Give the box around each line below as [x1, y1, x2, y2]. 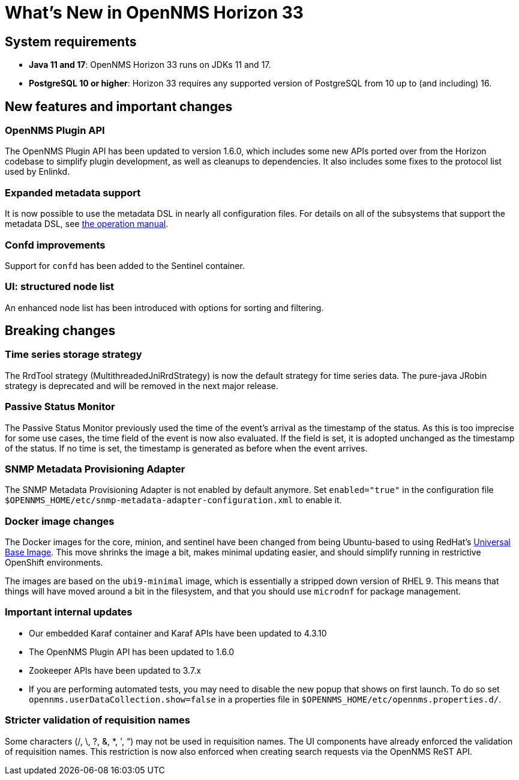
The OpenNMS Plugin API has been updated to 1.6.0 [29, 646, 235, 657]
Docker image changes [5, 515, 115, 527]
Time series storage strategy [5, 348, 142, 361]
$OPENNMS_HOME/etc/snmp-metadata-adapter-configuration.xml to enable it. [5, 495, 342, 506]
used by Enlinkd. [5, 166, 70, 177]
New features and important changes [5, 98, 233, 114]
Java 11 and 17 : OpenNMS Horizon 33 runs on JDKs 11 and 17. [29, 59, 271, 70]
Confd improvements [5, 238, 106, 251]
